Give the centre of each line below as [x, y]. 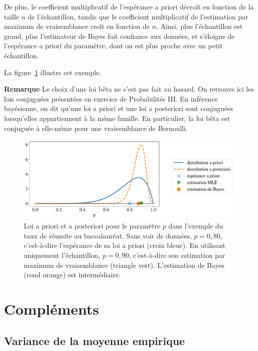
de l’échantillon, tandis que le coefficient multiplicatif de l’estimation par [138, 16]
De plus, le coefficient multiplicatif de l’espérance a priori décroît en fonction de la [129, 6]
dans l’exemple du [196, 226]
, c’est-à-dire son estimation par [177, 255]
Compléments [52, 309]
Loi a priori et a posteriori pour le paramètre [92, 226]
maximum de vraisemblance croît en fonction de [77, 26]
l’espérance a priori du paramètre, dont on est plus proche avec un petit [113, 46]
